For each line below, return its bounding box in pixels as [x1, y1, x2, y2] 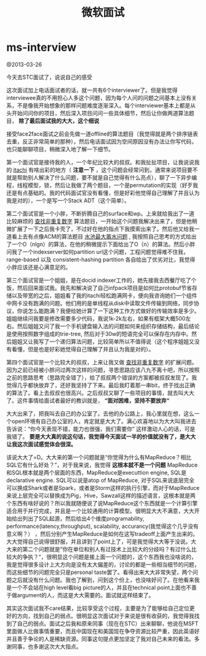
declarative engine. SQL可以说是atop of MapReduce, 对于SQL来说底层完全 [6, 476, 195, 484]
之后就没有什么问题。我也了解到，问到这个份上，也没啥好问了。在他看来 [11, 576, 194, 583]
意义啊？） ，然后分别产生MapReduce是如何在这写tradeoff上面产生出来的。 [6, 530, 198, 537]
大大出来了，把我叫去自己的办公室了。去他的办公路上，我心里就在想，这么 [6, 410, 194, 417]
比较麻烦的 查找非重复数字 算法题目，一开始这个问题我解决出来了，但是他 [6, 217, 192, 224]
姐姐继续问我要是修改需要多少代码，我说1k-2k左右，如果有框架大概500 [6, 315, 186, 322]
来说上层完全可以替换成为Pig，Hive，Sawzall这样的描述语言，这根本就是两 [6, 492, 196, 499]
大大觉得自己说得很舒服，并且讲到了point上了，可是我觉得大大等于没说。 [6, 538, 191, 545]
